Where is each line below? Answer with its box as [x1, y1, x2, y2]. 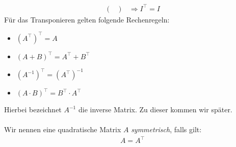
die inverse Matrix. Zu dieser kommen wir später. [78, 104, 232, 115]
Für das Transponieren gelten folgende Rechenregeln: [4, 14, 170, 24]
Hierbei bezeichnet [4, 104, 62, 115]
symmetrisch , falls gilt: [131, 124, 202, 135]
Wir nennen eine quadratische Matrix [4, 124, 121, 135]
